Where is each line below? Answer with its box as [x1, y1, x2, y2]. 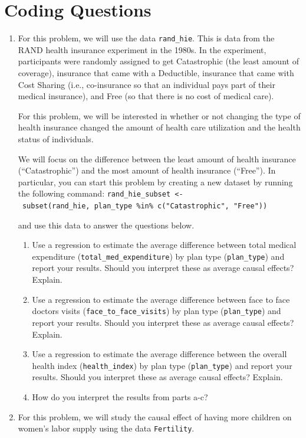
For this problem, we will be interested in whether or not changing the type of [18, 109, 301, 122]
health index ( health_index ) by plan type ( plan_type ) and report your [32, 359, 292, 371]
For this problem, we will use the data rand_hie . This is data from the [18, 32, 275, 44]
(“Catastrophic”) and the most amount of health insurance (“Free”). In [18, 164, 276, 176]
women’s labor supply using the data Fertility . [18, 422, 195, 434]
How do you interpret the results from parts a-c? [32, 390, 208, 403]
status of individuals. [18, 132, 94, 145]
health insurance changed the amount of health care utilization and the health [18, 121, 301, 133]
